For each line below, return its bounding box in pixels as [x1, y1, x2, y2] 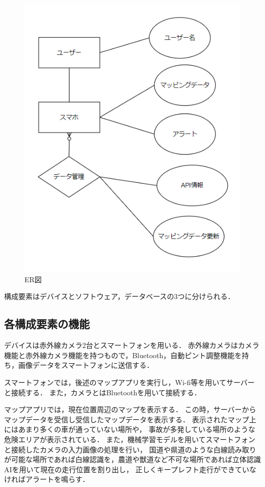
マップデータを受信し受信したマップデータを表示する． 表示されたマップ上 [4, 414, 256, 424]
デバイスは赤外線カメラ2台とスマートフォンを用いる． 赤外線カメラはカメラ [4, 340, 259, 350]
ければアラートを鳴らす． [4, 474, 90, 484]
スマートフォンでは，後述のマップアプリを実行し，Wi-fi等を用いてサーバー [4, 376, 255, 387]
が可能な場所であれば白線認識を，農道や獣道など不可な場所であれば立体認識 [4, 454, 261, 465]
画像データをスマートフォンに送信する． [18, 360, 154, 370]
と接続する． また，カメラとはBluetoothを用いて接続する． [4, 387, 201, 397]
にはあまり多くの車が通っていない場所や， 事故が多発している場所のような [4, 424, 255, 435]
